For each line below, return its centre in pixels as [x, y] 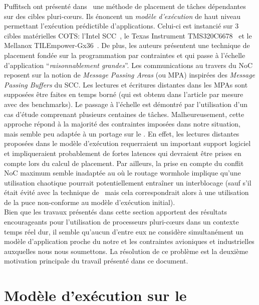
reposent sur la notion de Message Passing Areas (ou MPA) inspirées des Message [130, 75]
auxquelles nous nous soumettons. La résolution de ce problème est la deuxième [126, 251]
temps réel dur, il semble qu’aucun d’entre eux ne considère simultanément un [124, 231]
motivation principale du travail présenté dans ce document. [96, 261]
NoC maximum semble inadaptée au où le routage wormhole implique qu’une [122, 173]
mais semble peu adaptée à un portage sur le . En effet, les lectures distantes [122, 133]
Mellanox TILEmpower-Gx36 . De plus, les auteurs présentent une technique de [127, 45]
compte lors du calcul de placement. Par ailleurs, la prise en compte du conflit [124, 163]
